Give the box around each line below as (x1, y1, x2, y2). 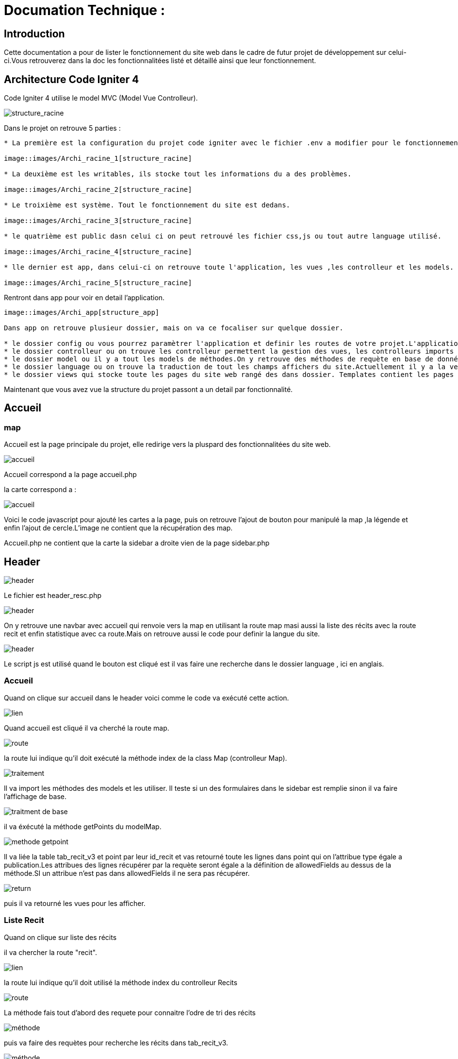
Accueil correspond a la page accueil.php (4, 470, 137, 479)
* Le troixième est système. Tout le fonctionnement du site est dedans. (4, 201, 291, 209)
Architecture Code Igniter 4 (4, 73, 139, 85)
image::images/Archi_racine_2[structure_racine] (4, 186, 192, 194)
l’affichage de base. (4, 792, 66, 801)
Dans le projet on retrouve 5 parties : (4, 124, 121, 133)
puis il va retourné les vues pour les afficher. (4, 899, 146, 907)
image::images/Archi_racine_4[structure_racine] (4, 248, 192, 256)
